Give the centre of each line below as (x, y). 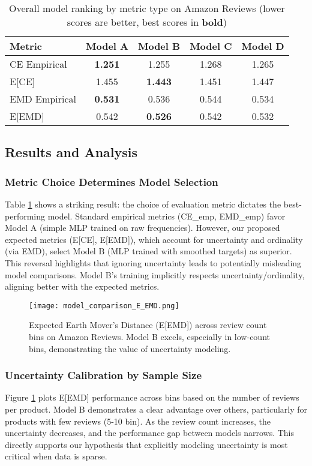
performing (25, 216)
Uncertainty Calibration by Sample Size (103, 375)
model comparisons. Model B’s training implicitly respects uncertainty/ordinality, (155, 274)
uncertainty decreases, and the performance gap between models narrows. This (150, 433)
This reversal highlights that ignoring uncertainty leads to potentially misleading (153, 262)
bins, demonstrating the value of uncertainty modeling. (130, 348)
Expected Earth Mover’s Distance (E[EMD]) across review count (148, 325)
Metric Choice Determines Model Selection (112, 181)
